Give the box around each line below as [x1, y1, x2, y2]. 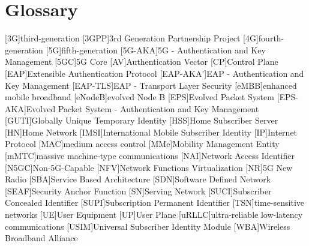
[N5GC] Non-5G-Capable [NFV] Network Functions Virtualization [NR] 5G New [5, 161, 293, 173]
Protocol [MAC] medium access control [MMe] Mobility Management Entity [5, 137, 280, 150]
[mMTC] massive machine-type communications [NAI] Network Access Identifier [5, 149, 295, 162]
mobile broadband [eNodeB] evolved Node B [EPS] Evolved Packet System [5, 91, 274, 103]
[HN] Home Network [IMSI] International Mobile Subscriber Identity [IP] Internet [5, 125, 298, 138]
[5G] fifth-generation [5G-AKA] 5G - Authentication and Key [46, 43, 266, 56]
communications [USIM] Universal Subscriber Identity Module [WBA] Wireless [5, 220, 290, 232]
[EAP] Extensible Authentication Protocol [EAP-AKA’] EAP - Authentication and [5, 67, 304, 79]
